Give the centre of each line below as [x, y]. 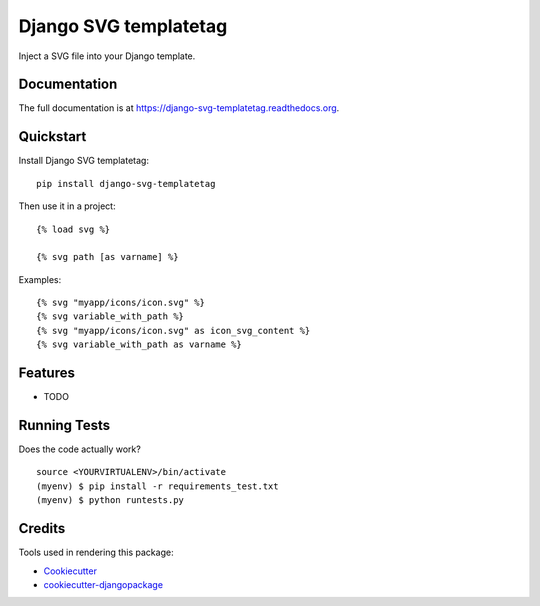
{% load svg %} [73, 229]
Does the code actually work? [80, 449]
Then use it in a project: [67, 206]
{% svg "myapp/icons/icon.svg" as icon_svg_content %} [173, 330]
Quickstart [52, 136]
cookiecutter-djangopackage [103, 584]
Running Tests [64, 425]
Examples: [40, 279]
